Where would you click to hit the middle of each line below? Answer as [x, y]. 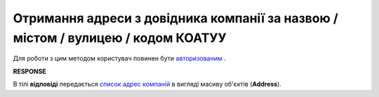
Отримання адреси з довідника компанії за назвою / [175, 18]
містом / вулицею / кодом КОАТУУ [120, 38]
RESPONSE [30, 71]
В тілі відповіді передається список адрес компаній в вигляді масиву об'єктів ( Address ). [147, 84]
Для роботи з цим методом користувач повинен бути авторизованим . [119, 59]
